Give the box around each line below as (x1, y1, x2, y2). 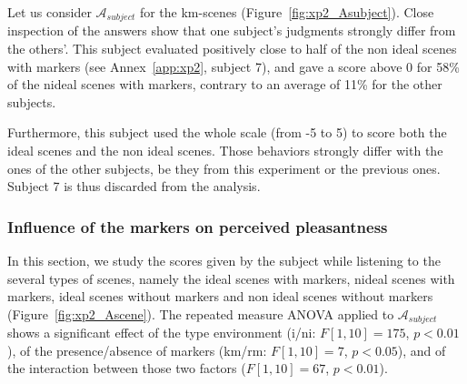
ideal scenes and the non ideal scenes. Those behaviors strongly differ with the (7, 141, 443, 160)
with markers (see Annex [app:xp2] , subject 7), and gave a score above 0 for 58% (7, 56, 460, 76)
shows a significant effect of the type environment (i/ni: (7, 323, 316, 342)
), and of (397, 340, 446, 359)
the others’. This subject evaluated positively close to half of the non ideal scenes (7, 39, 457, 58)
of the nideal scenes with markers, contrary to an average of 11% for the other (7, 75, 442, 94)
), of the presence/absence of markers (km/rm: (7, 340, 267, 359)
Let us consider (7, 3, 92, 21)
